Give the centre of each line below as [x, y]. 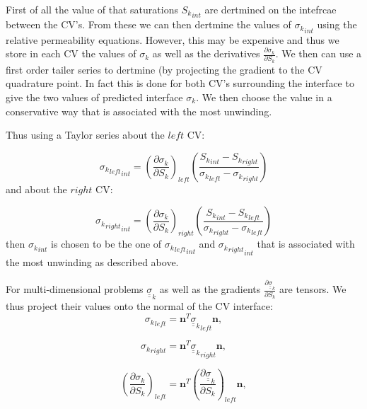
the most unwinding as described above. [92, 262]
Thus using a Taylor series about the [85, 135]
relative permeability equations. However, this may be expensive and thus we [173, 39]
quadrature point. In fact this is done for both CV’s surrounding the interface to [180, 83]
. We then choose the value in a [264, 97]
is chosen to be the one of [106, 244]
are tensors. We [313, 289]
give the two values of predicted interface [94, 97]
